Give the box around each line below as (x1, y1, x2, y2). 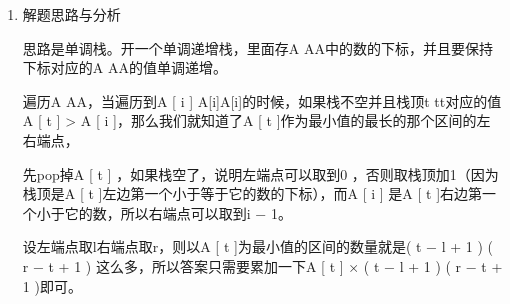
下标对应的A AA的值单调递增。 (22, 57, 227, 78)
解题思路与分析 (22, 4, 121, 24)
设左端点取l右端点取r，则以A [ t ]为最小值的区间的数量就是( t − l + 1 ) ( (22, 236, 493, 257)
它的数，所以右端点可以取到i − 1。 (64, 202, 292, 223)
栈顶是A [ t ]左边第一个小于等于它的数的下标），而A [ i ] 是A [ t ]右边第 (22, 183, 483, 204)
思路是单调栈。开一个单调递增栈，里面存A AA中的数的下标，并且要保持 (22, 37, 493, 58)
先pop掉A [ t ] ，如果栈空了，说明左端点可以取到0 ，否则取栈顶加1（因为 (22, 163, 499, 184)
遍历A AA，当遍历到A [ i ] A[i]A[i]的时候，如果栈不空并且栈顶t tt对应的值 (22, 90, 502, 111)
